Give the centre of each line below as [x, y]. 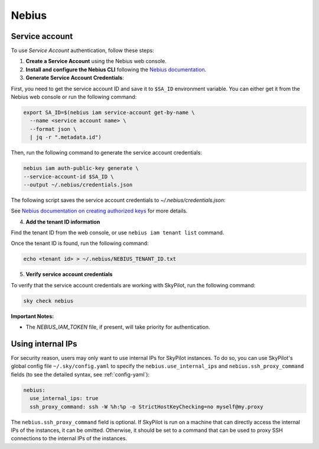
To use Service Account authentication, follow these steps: [83, 51]
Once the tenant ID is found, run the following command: [80, 243]
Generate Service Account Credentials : [75, 78]
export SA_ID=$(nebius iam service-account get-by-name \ [109, 112]
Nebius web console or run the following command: [74, 97]
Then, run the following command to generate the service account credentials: [106, 153]
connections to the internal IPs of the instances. [69, 438]
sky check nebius [48, 301]
